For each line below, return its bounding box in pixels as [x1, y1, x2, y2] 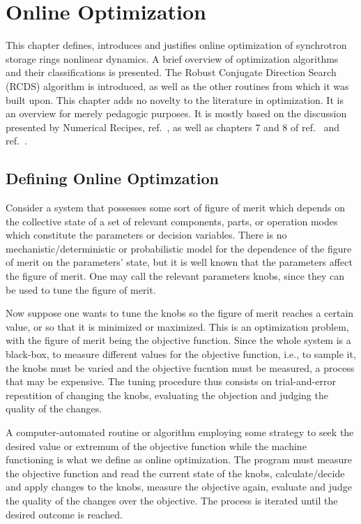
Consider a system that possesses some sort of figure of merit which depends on [6, 200, 346, 215]
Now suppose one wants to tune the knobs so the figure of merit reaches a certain [6, 306, 354, 320]
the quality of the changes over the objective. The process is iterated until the [6, 493, 338, 507]
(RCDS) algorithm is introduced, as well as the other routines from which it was [6, 78, 349, 93]
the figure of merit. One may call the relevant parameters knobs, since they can [6, 269, 345, 283]
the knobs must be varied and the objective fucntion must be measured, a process [6, 360, 355, 375]
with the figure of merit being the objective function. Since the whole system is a [6, 333, 351, 347]
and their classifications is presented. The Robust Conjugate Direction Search [6, 65, 337, 80]
